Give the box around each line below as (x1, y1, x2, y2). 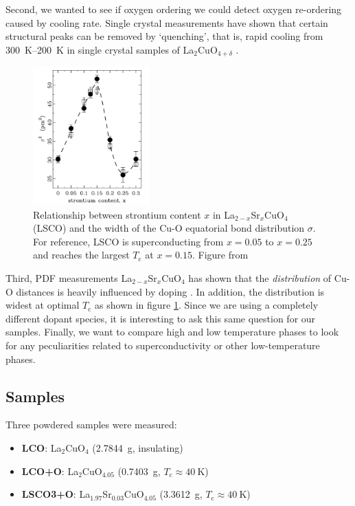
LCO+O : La (21, 463, 79, 478)
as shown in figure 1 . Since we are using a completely (95, 298, 319, 312)
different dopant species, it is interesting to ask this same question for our (5, 311, 316, 325)
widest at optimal (5, 298, 80, 312)
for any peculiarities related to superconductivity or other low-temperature (5, 338, 320, 352)
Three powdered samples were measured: (5, 417, 177, 432)
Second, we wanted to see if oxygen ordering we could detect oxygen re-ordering (5, 2, 342, 16)
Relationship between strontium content (33, 207, 201, 221)
